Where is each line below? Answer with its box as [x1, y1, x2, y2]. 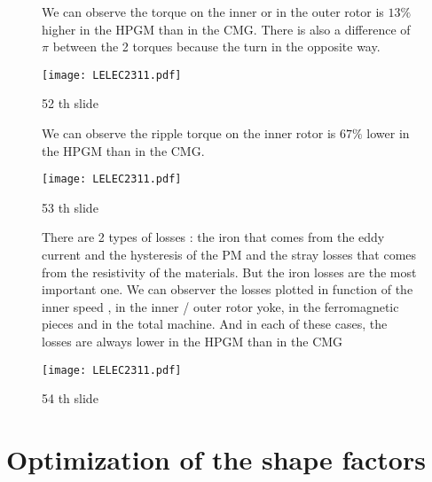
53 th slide [42, 198, 98, 216]
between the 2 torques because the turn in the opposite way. [52, 37, 381, 56]
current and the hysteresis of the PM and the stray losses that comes [42, 245, 417, 264]
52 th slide [42, 94, 98, 113]
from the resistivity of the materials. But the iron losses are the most [42, 262, 417, 281]
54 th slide [42, 389, 98, 408]
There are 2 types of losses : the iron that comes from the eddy [42, 228, 385, 246]
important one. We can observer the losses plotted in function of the [42, 280, 413, 299]
